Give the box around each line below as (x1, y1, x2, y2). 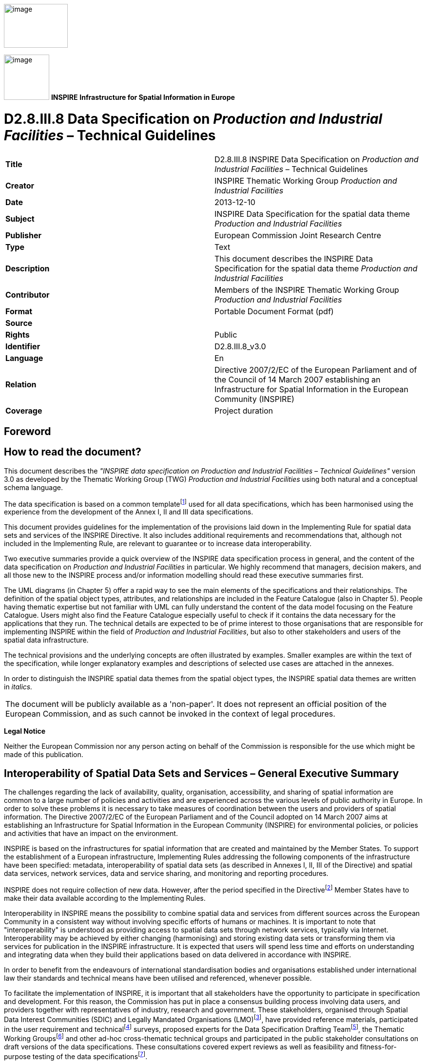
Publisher (5, 230, 42, 240)
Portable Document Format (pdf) (214, 306, 334, 316)
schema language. (4, 483, 63, 492)
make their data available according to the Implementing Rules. (4, 893, 206, 902)
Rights (5, 329, 30, 340)
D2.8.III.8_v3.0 (214, 341, 266, 351)
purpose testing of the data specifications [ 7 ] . (4, 1050, 148, 1061)
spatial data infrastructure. (4, 636, 89, 645)
